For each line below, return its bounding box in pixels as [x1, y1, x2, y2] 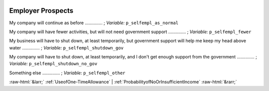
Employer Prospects [9, 6, 74, 15]
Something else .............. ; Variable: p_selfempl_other [9, 70, 126, 76]
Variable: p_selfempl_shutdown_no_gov [9, 61, 98, 67]
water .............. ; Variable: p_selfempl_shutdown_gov [9, 45, 124, 50]
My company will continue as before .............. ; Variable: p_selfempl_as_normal [9, 20, 179, 26]
